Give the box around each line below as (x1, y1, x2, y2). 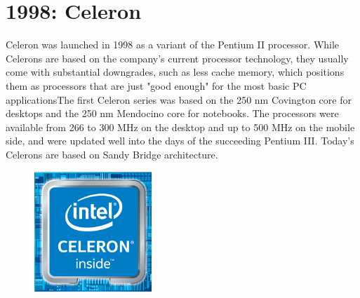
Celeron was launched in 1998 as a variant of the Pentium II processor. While (6, 37, 340, 52)
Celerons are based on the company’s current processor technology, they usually (6, 50, 349, 65)
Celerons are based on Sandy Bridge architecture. (6, 147, 218, 161)
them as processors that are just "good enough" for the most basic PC (6, 78, 307, 93)
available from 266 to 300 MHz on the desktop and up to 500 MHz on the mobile (6, 119, 355, 134)
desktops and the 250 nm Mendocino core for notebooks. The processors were (6, 106, 339, 121)
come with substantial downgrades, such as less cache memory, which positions (6, 65, 345, 79)
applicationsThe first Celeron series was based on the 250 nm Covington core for (6, 92, 352, 107)
